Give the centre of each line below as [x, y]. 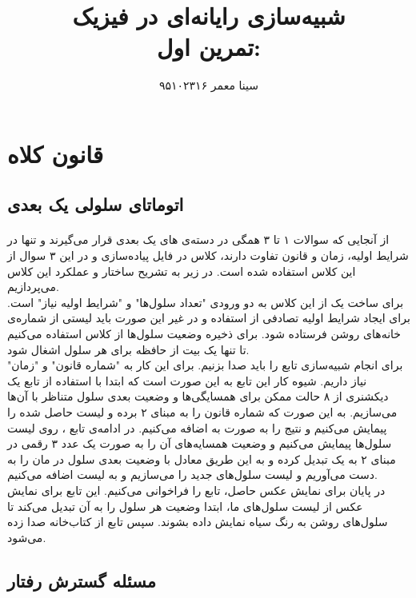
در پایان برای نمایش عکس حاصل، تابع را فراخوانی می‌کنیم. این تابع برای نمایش [196, 490]
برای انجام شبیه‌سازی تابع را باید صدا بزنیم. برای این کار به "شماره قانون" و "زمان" [205, 365]
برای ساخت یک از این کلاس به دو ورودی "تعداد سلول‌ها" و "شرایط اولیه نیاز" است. [206, 302]
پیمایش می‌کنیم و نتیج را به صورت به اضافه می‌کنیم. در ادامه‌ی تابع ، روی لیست [197, 427]
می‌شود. [27, 537]
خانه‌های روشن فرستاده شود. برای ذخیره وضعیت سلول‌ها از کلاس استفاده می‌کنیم [204, 334]
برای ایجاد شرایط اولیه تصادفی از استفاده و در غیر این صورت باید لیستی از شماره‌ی [209, 318]
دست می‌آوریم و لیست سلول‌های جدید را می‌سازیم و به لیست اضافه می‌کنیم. [192, 474]
